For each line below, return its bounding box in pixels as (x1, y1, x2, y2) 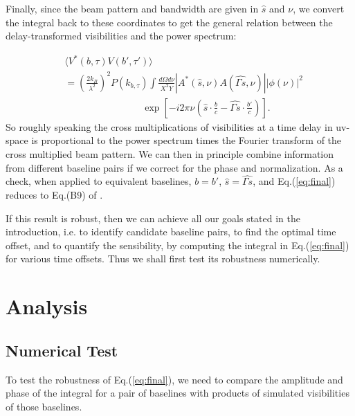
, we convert (293, 1, 345, 15)
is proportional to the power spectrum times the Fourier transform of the (31, 133, 342, 147)
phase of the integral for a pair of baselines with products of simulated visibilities (6, 386, 349, 400)
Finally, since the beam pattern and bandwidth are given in (6, 1, 259, 15)
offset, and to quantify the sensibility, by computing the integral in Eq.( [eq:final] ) (6, 237, 349, 252)
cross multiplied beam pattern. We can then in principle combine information (6, 147, 334, 161)
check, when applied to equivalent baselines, (6, 174, 192, 188)
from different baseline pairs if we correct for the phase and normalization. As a (6, 160, 343, 174)
